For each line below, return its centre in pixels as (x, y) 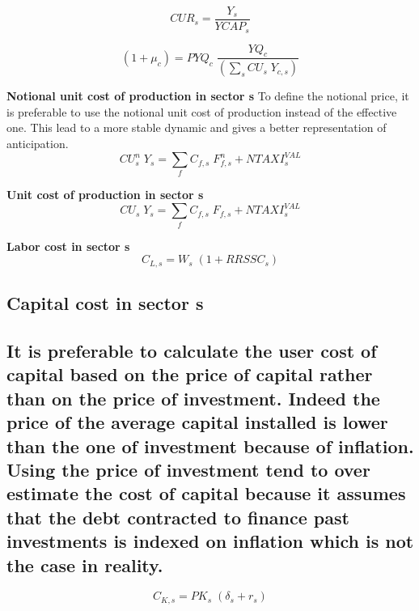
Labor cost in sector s (68, 246)
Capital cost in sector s (105, 303)
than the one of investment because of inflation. (210, 446)
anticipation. (38, 143)
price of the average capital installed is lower (197, 422)
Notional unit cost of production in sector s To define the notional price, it (208, 96)
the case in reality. (85, 564)
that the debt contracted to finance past (178, 517)
